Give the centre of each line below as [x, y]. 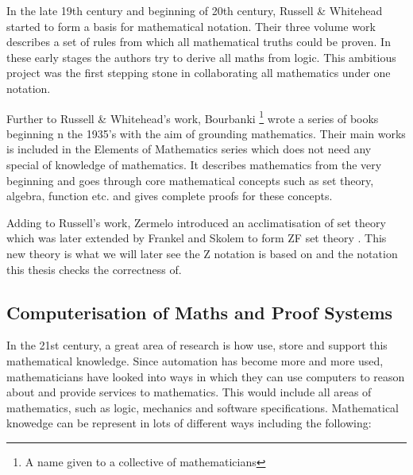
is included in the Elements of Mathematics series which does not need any [189, 149]
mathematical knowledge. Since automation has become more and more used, [195, 360]
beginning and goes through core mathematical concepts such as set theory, [190, 180]
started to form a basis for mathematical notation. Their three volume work [191, 26]
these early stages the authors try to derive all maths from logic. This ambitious [201, 57]
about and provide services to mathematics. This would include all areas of [189, 392]
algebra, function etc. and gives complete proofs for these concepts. [170, 196]
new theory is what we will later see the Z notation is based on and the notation [202, 253]
